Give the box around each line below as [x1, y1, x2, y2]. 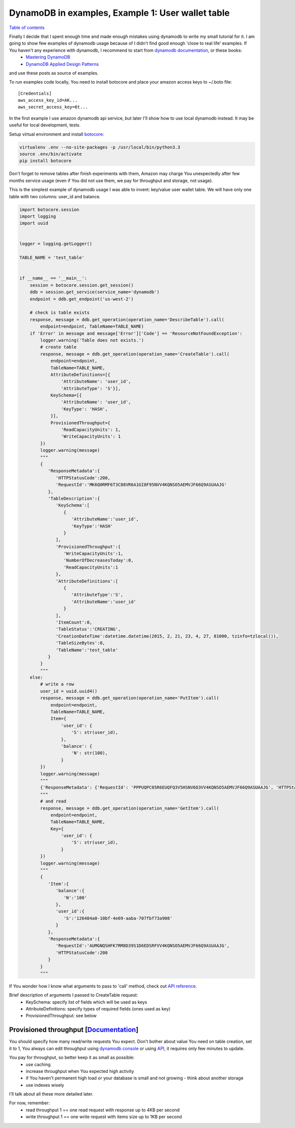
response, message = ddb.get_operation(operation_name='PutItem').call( [40, 695, 219, 701]
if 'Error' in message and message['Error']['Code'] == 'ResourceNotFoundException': [29, 330, 243, 336]
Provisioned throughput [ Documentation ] [9, 1026, 139, 1034]
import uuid [19, 220, 49, 226]
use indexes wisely [26, 1082, 64, 1088]
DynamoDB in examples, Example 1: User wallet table [9, 7, 230, 18]
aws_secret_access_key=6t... [18, 104, 88, 110]
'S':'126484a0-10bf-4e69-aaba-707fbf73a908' [63, 915, 173, 921]
